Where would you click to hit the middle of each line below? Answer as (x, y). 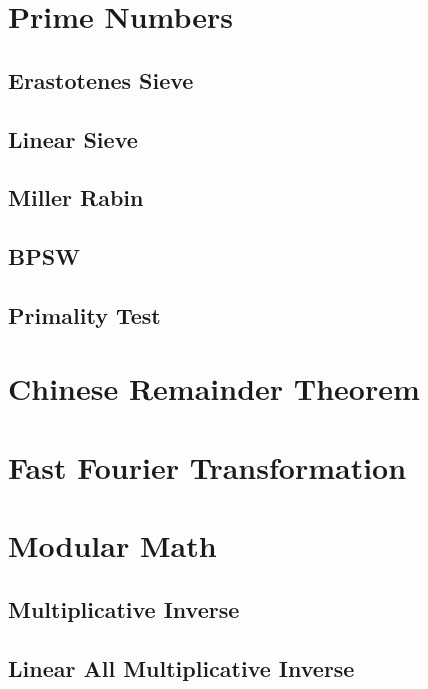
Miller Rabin (76, 197)
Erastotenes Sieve (101, 79)
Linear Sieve (73, 138)
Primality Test (84, 314)
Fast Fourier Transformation (207, 466)
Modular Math (112, 545)
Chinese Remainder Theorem (214, 388)
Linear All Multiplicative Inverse (181, 667)
